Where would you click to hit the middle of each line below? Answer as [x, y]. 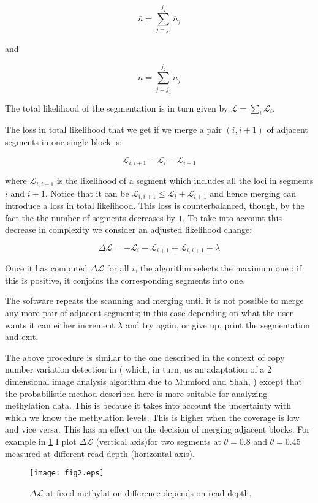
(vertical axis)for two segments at [158, 441]
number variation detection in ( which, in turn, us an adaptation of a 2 [138, 369]
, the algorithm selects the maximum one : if [218, 268]
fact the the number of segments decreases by [90, 217]
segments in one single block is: [63, 142]
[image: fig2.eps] [67, 473]
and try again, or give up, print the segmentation [218, 324]
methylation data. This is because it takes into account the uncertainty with [148, 405]
